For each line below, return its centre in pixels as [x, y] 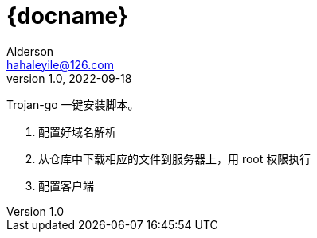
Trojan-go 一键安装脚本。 [73, 104]
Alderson [30, 51]
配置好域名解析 [77, 131]
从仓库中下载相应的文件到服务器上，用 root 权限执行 [175, 158]
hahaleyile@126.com [61, 64]
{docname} [67, 16]
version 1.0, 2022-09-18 [69, 78]
